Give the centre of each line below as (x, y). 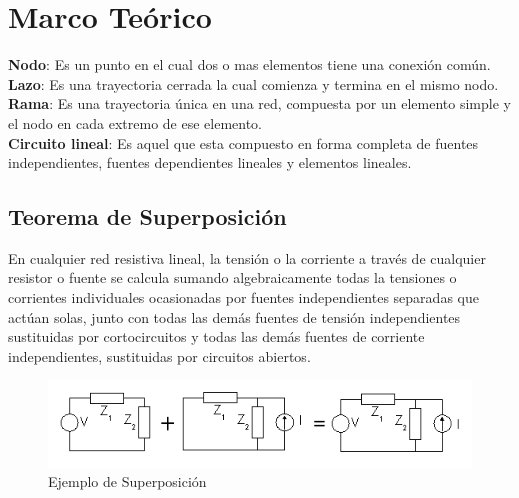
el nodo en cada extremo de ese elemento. (135, 122)
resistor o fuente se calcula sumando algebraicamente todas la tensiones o (232, 277)
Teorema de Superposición (147, 216)
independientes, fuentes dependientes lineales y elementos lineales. (210, 162)
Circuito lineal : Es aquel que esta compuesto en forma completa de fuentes (243, 142)
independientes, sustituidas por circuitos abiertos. (159, 355)
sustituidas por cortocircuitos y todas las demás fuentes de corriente (216, 336)
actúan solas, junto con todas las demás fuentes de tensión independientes (234, 316)
